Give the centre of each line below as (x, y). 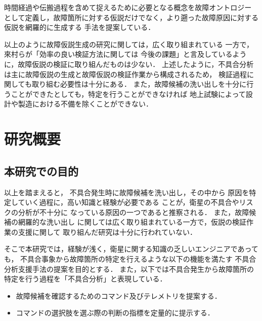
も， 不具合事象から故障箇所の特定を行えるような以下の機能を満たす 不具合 (130, 259)
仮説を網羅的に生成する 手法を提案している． (80, 27)
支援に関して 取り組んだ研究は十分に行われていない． (107, 231)
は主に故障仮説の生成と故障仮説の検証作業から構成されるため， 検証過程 (125, 74)
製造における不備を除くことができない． (85, 104)
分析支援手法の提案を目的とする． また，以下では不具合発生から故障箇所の (129, 269)
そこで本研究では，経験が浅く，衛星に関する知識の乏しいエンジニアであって (131, 249)
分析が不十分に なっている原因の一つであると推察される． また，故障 (134, 212)
